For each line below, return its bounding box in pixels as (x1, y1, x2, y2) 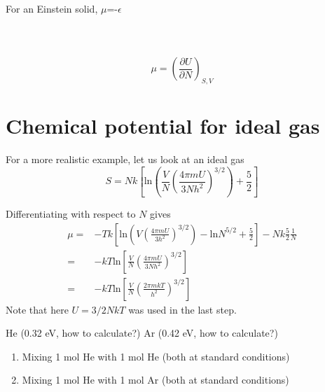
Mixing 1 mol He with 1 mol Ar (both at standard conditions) (22, 372, 289, 387)
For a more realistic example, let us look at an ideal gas (6, 152, 244, 167)
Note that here (6, 302, 69, 316)
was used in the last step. (128, 302, 237, 316)
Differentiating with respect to (6, 206, 136, 220)
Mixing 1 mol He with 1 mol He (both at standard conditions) (22, 349, 290, 363)
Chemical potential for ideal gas (6, 111, 320, 140)
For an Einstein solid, (6, 1, 98, 15)
